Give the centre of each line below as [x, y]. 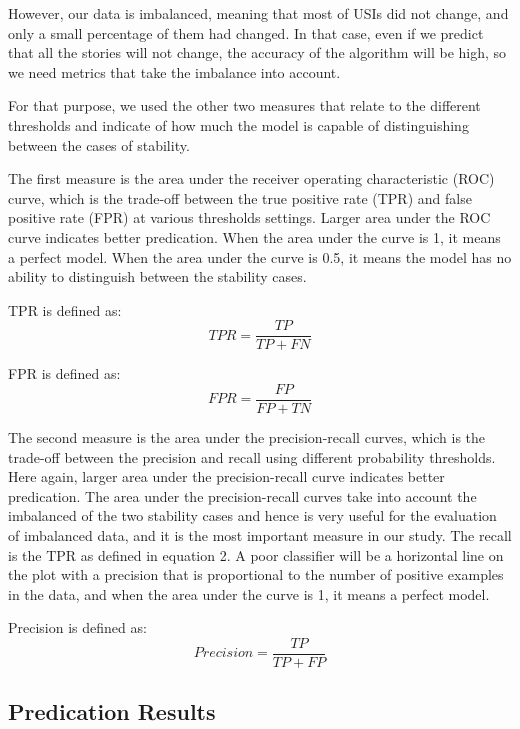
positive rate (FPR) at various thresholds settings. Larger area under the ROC [249, 217]
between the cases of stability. [99, 144]
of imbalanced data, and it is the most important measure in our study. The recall [260, 535]
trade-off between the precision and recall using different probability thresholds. [252, 456]
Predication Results [112, 711]
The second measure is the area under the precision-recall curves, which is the [247, 437]
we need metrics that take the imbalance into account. [174, 71]
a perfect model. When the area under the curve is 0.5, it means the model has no [260, 256]
